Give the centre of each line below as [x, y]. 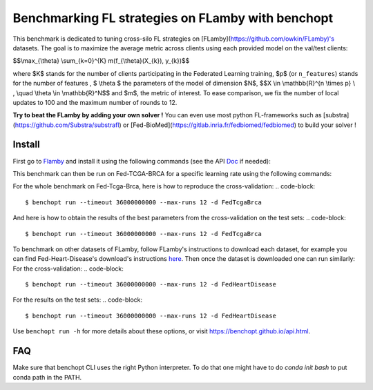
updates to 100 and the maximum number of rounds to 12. [95, 102]
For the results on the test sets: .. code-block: [78, 300]
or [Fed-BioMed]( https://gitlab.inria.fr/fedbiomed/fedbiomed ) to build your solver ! [239, 125]
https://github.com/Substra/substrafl [67, 125]
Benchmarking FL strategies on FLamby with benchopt [173, 18]
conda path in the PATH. [47, 377]
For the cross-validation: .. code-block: [68, 269]
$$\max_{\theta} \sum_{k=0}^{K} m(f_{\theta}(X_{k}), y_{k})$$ [101, 61]
